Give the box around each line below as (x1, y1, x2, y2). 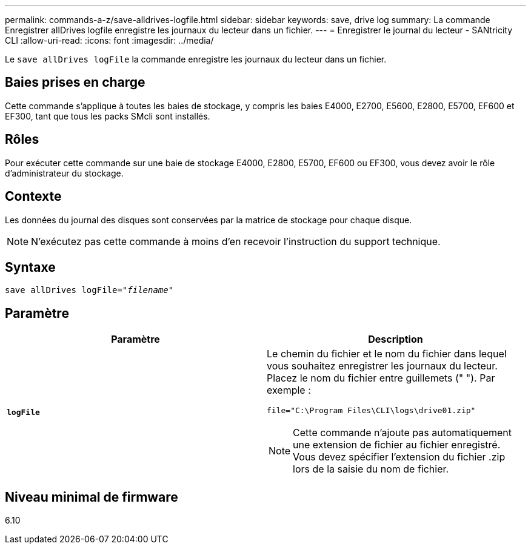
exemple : (267, 384, 311, 397)
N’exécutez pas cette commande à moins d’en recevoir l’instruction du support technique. (31, 235, 441, 248)
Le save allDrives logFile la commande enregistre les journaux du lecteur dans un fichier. (5, 54, 387, 64)
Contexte (5, 189, 62, 204)
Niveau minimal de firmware (5, 489, 178, 505)
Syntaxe (5, 259, 56, 275)
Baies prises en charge (5, 75, 145, 90)
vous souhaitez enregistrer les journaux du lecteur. (267, 360, 498, 372)
